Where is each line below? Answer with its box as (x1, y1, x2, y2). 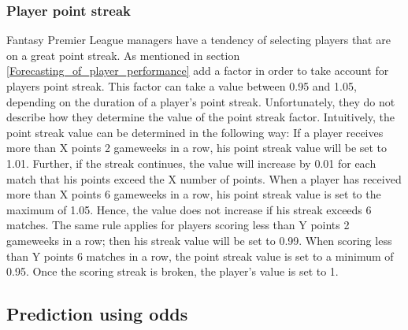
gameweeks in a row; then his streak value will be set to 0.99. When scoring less (6, 232, 392, 248)
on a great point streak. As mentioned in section (6, 46, 240, 63)
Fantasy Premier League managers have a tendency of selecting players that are (6, 32, 391, 48)
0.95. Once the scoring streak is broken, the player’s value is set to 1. (6, 263, 339, 280)
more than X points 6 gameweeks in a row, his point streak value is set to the (6, 186, 381, 202)
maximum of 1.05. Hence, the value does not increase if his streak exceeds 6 (6, 201, 372, 217)
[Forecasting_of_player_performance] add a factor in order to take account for (6, 62, 389, 79)
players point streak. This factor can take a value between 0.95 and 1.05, (6, 78, 357, 94)
